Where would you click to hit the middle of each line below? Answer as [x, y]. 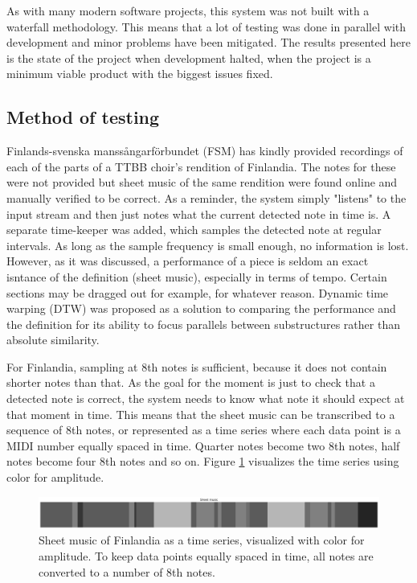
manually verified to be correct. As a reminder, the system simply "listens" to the [206, 197]
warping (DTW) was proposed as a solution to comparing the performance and [201, 308]
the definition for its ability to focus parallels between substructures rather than [203, 324]
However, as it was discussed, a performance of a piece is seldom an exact [188, 261]
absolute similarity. [53, 340]
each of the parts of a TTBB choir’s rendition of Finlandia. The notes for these [201, 166]
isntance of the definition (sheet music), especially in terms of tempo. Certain [197, 276]
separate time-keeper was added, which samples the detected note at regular [194, 230]
